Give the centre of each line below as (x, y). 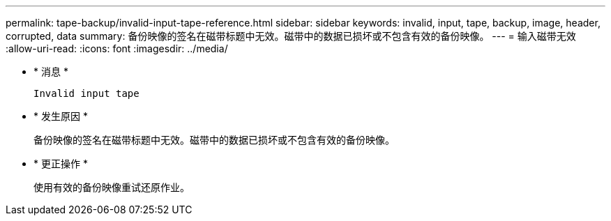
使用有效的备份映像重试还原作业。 (112, 187)
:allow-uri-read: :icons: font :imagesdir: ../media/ (117, 48)
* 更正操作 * (61, 163)
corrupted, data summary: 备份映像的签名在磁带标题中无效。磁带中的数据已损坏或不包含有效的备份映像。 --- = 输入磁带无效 (291, 36)
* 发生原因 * (61, 116)
